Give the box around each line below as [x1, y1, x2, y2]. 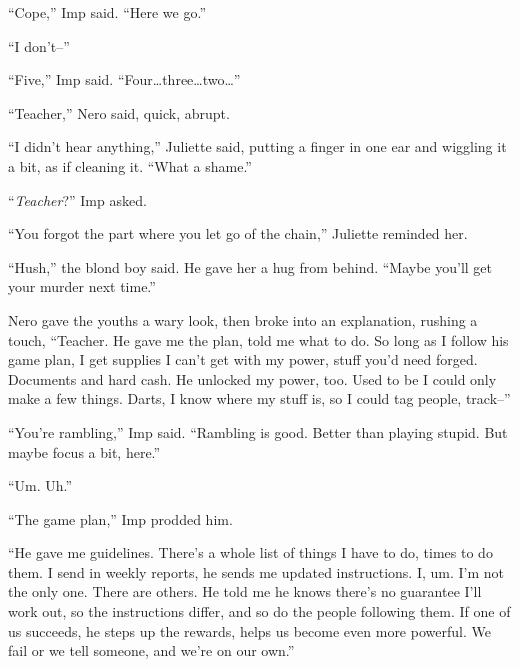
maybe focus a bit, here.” [8, 441, 161, 462]
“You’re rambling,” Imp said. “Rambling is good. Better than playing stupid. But [8, 421, 508, 442]
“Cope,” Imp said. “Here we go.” [8, 2, 207, 22]
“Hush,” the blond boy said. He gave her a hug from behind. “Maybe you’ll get [8, 256, 493, 277]
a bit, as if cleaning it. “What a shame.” [8, 155, 252, 176]
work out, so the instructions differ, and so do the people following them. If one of [8, 601, 511, 622]
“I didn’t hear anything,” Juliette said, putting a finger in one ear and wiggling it [8, 136, 507, 157]
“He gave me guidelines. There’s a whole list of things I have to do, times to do [8, 542, 493, 563]
